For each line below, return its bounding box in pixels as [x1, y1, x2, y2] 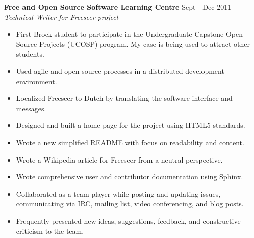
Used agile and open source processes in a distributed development [16, 65, 224, 76]
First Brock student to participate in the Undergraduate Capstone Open [16, 29, 243, 39]
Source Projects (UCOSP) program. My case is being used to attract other [16, 38, 250, 49]
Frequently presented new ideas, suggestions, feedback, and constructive [16, 215, 241, 226]
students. [16, 48, 44, 59]
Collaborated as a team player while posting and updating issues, [16, 188, 221, 199]
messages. [16, 102, 46, 113]
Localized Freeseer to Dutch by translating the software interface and [16, 93, 233, 103]
